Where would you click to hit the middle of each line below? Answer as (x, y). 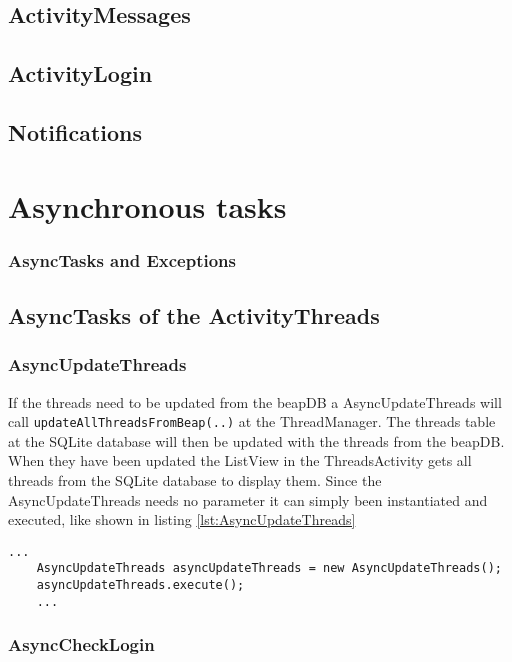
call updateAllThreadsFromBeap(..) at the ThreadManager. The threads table (252, 421)
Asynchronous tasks (147, 205)
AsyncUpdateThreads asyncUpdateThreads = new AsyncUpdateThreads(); (269, 568)
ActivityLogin (80, 73)
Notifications (75, 131)
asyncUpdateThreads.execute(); (140, 585)
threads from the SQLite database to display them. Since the (195, 480)
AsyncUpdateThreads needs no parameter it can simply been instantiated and (248, 499)
